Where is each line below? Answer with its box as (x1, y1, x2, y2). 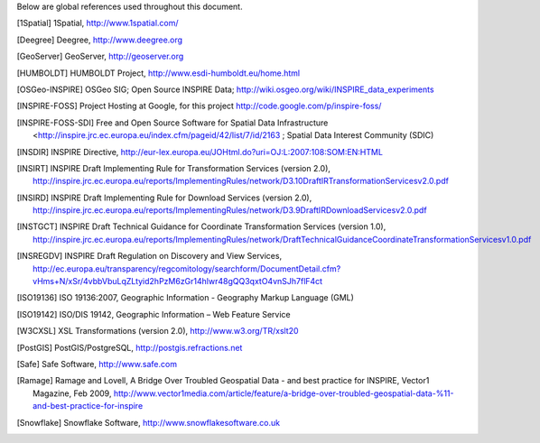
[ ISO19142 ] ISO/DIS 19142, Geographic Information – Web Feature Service (16, 309, 291, 319)
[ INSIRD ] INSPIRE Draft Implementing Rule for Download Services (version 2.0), (16, 192, 312, 203)
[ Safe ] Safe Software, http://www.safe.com (16, 358, 178, 369)
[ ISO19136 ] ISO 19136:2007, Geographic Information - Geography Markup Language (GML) (16, 292, 354, 303)
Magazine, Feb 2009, (33, 388, 112, 399)
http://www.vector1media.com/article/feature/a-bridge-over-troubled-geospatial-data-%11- (113, 388, 454, 399)
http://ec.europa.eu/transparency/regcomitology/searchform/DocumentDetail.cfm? (33, 263, 341, 274)
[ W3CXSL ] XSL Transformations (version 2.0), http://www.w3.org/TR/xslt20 (16, 326, 299, 337)
